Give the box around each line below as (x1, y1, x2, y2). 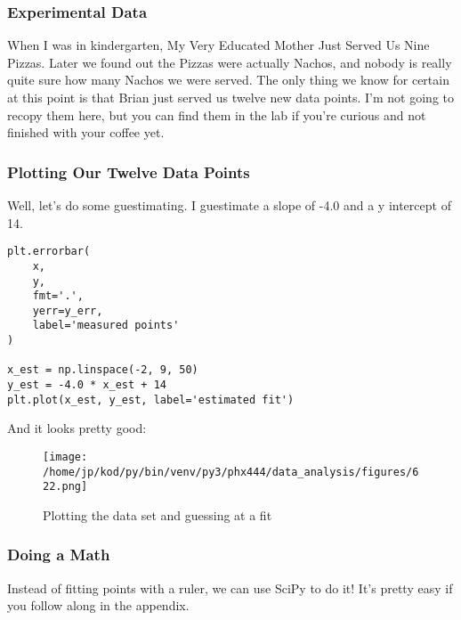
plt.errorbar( (7, 245, 91, 258)
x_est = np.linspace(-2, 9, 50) (7, 363, 198, 377)
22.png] (43, 480, 88, 494)
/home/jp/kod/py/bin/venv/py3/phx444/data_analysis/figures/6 (43, 465, 419, 478)
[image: (43, 451, 88, 463)
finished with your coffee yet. (7, 123, 165, 142)
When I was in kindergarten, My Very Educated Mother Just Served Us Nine (7, 36, 430, 54)
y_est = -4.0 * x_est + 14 (7, 379, 166, 392)
